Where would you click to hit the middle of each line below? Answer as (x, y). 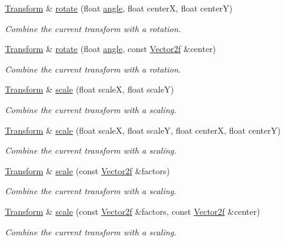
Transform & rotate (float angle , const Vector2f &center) (111, 49)
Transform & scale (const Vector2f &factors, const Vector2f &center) (132, 211)
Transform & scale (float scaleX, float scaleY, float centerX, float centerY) (143, 130)
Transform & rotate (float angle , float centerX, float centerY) (119, 8)
